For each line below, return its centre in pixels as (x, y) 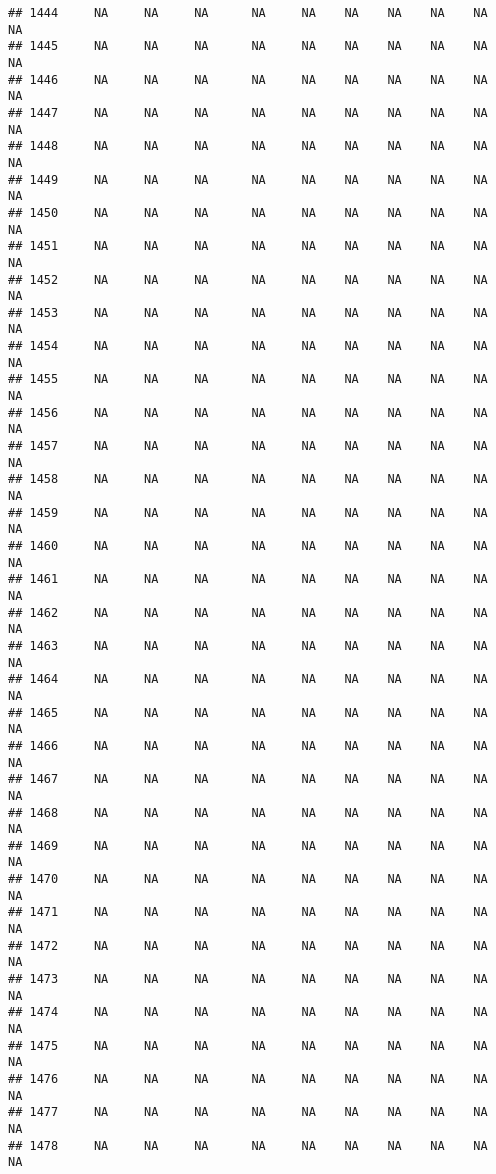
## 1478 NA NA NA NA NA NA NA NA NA (248, 1145)
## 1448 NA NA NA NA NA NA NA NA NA (248, 146)
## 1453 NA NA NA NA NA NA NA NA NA (248, 312)
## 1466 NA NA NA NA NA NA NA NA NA (248, 745)
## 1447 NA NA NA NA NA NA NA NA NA (248, 112)
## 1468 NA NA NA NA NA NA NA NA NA (248, 812)
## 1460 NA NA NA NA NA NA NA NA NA (248, 546)
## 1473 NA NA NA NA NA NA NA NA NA (248, 979)
